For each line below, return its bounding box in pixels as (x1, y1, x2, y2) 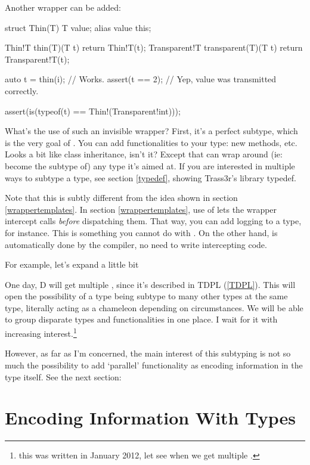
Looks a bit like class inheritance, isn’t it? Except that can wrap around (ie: (5, 148, 283, 160)
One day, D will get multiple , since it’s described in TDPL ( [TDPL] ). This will (5, 278, 296, 290)
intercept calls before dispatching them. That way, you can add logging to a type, (5, 215, 302, 227)
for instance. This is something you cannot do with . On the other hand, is (5, 226, 278, 238)
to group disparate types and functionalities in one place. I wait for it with (5, 313, 278, 325)
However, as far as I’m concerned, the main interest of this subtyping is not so (5, 347, 291, 359)
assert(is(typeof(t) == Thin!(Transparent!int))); (5, 104, 181, 117)
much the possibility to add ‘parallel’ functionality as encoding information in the (5, 358, 303, 371)
